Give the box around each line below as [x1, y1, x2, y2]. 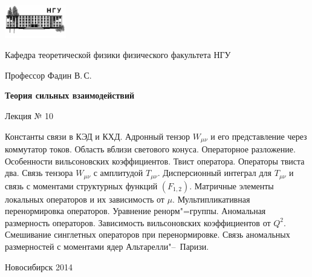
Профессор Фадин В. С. [5, 68, 92, 81]
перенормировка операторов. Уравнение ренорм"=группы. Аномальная [5, 204, 266, 217]
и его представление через [210, 129, 307, 142]
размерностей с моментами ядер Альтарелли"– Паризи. [5, 240, 209, 253]
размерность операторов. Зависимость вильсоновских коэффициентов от [5, 216, 271, 229]
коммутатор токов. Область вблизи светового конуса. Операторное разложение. [5, 143, 296, 155]
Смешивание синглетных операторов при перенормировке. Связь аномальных [5, 228, 290, 241]
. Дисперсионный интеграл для [157, 166, 272, 179]
